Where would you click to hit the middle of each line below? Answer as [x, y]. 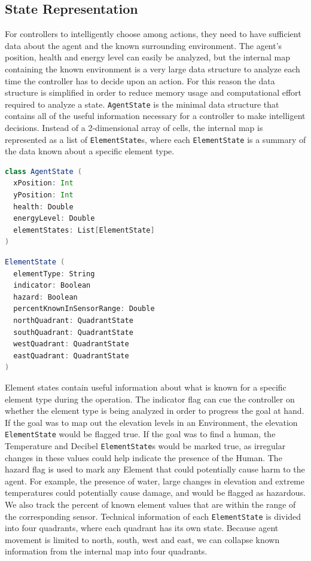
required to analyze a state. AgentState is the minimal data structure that [142, 104]
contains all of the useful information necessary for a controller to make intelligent [155, 116]
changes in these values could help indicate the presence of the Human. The [144, 457]
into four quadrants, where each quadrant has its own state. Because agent [142, 528]
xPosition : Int [43, 183]
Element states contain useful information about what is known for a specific [146, 387]
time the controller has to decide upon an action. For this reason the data [140, 80]
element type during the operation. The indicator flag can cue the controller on [150, 399]
